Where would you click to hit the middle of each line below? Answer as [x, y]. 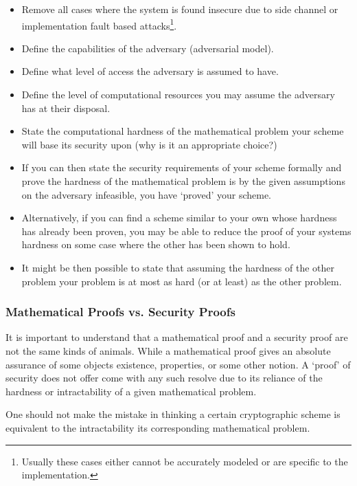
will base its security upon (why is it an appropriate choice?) [149, 144]
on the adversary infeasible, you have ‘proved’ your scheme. [147, 194]
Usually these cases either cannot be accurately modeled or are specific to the [185, 461]
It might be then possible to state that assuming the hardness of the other [178, 267]
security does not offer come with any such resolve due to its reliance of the [164, 378]
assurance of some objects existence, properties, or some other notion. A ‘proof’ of [178, 364]
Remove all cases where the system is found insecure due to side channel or [180, 9]
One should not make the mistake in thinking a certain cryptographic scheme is [173, 414]
